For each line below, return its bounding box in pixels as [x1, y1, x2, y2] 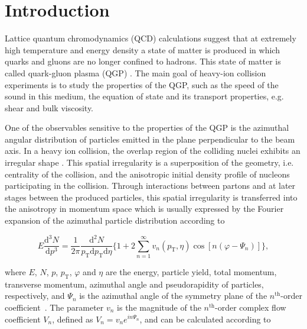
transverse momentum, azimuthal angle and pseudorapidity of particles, [5, 278, 264, 290]
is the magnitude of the [117, 301, 201, 313]
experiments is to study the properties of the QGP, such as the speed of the [5, 78, 279, 91]
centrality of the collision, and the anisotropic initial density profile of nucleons [5, 167, 290, 180]
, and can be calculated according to [139, 312, 271, 325]
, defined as [52, 312, 93, 325]
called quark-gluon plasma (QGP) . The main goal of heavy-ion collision [5, 66, 266, 79]
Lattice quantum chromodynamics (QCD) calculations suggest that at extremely [5, 32, 296, 44]
